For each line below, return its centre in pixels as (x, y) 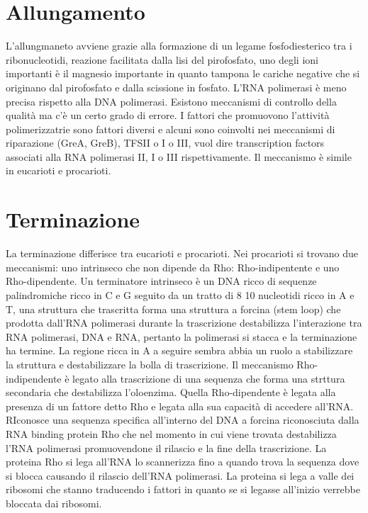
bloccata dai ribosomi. (54, 503)
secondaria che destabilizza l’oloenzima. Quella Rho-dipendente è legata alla (171, 392)
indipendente (34, 378)
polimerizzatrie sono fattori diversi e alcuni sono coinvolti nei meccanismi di (171, 129)
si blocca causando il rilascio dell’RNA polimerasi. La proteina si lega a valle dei (180, 475)
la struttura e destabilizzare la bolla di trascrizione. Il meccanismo (150, 364)
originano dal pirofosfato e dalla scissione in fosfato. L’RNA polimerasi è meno (176, 87)
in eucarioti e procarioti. (58, 170)
